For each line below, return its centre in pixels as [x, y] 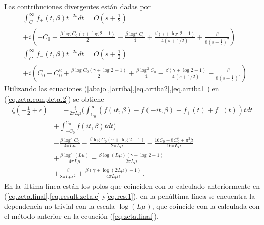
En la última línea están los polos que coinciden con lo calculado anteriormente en [132, 186]
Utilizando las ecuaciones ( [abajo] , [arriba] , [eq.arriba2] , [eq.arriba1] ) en [112, 89]
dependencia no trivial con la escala [60, 205]
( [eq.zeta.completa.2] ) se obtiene [54, 98]
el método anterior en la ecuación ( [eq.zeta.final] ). [81, 216]
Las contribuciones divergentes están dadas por [78, 6]
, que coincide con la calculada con [206, 205]
